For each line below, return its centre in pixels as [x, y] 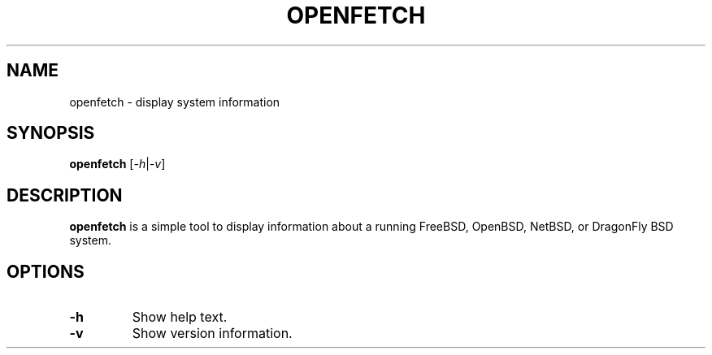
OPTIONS [46, 271]
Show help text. [180, 317]
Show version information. [212, 333]
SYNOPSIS [51, 133]
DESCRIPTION [65, 195]
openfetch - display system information [175, 102]
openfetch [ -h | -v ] [117, 164]
